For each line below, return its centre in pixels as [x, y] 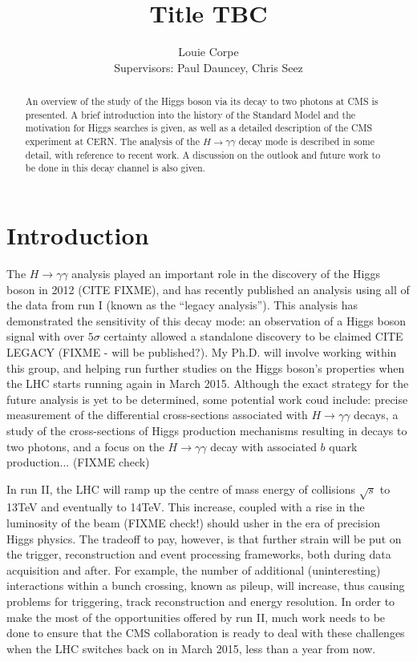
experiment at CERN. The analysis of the [112, 141]
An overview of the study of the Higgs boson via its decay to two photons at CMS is [202, 101]
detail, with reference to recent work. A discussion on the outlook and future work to [203, 154]
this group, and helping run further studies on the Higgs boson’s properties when [206, 367]
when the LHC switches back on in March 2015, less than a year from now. [191, 648]
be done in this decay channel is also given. [115, 168]
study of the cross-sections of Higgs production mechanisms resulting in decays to [207, 430]
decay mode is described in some [306, 141]
